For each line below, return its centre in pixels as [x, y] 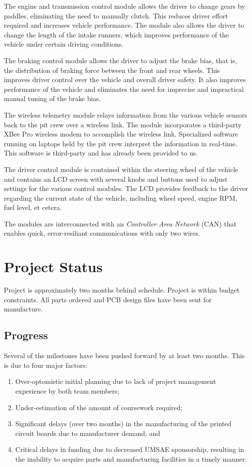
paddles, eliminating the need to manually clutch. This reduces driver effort [116, 15]
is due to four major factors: [46, 365]
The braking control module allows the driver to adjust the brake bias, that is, [120, 60]
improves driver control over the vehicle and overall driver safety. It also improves [125, 79]
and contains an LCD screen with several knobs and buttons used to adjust [116, 179]
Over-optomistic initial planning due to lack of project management [116, 381]
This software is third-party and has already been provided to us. [101, 153]
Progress [26, 335]
